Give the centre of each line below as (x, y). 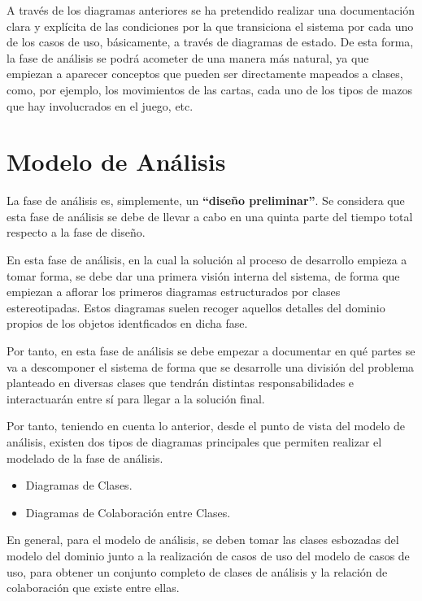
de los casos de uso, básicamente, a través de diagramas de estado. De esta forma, (210, 42)
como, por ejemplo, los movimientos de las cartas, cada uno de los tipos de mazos (210, 89)
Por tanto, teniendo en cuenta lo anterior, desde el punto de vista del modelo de (206, 426)
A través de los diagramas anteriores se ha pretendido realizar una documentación (211, 10)
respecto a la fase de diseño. (76, 232)
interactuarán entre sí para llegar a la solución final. (136, 398)
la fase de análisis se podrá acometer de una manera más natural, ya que (188, 57)
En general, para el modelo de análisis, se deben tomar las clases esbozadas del (203, 540)
